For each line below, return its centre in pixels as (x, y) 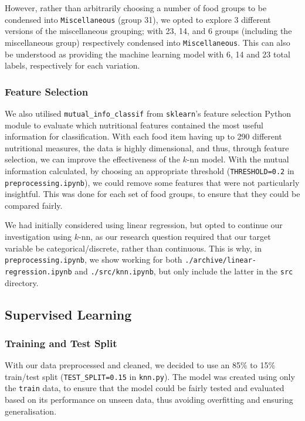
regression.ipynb (38, 272)
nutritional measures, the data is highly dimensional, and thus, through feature (147, 147)
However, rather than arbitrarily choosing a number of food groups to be (136, 8)
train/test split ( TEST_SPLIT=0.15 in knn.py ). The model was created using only (150, 376)
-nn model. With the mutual (238, 159)
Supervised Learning (68, 314)
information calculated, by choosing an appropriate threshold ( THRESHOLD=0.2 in (150, 170)
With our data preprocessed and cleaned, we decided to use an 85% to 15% (140, 365)
